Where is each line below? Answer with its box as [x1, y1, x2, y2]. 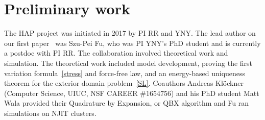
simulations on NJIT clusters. [4, 107, 97, 118]
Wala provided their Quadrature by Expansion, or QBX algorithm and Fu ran [4, 98, 249, 108]
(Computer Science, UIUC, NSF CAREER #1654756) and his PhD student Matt [4, 87, 259, 98]
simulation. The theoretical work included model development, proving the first [4, 57, 253, 68]
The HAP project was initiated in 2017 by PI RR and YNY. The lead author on [4, 28, 256, 38]
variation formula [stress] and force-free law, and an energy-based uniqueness [4, 67, 246, 78]
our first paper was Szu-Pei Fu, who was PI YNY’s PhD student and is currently [4, 37, 261, 48]
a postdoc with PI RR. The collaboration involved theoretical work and [4, 47, 228, 58]
